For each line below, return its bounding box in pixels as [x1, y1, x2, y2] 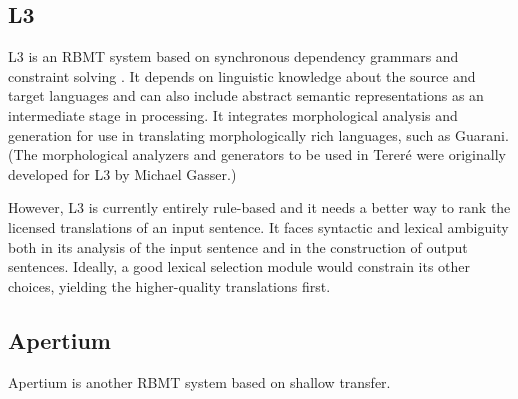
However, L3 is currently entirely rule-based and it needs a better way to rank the [8, 197, 511, 218]
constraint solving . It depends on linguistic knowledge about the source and [8, 65, 476, 86]
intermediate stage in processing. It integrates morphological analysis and [8, 104, 458, 125]
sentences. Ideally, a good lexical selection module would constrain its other [8, 256, 471, 277]
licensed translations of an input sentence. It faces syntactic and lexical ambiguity [8, 216, 509, 237]
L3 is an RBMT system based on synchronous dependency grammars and [8, 46, 459, 67]
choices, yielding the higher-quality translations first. [8, 275, 331, 296]
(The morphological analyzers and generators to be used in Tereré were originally [8, 144, 506, 165]
